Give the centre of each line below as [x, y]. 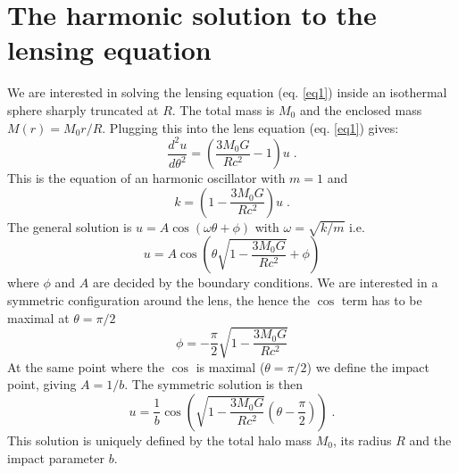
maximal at [38, 317]
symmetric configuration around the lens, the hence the [158, 300]
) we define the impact [368, 366]
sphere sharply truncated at [83, 109]
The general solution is [70, 226]
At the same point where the [86, 366]
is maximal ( [230, 366]
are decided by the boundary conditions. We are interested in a [265, 282]
